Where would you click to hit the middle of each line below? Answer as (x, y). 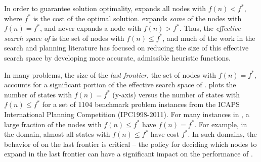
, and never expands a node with (90, 28)
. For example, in (221, 124)
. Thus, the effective (210, 28)
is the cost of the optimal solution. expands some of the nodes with (137, 18)
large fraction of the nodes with (53, 124)
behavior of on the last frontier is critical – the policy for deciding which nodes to (130, 144)
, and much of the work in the (209, 38)
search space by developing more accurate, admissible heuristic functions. (117, 57)
